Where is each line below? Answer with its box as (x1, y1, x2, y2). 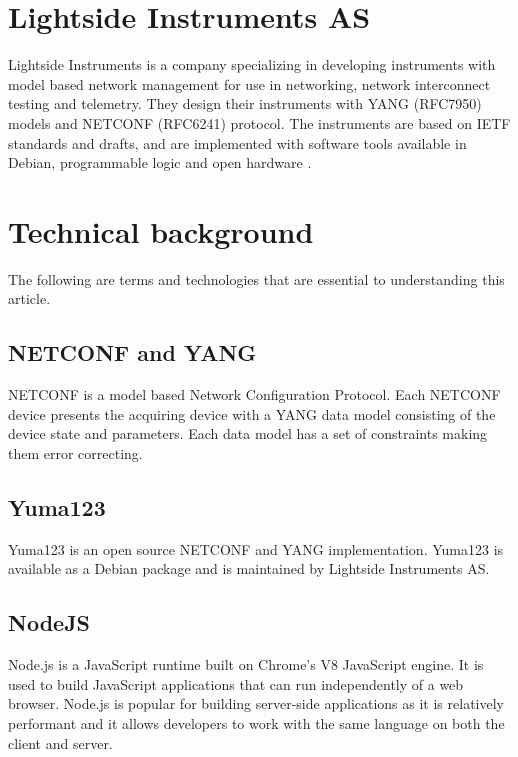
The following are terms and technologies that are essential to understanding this (8, 268, 505, 289)
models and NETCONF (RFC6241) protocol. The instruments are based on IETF (8, 112, 511, 133)
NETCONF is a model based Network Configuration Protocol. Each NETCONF (8, 384, 501, 405)
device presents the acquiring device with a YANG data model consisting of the (8, 403, 496, 424)
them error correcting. (8, 442, 143, 463)
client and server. (8, 732, 113, 753)
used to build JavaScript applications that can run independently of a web (8, 673, 464, 694)
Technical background (8, 210, 314, 251)
